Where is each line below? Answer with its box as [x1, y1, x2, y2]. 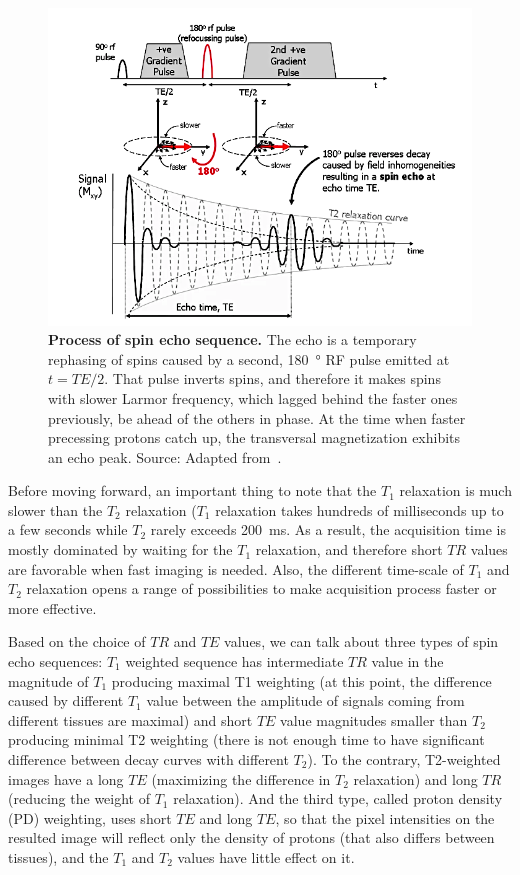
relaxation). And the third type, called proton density [173, 788, 503, 809]
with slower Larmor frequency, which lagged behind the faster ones [48, 387, 458, 408]
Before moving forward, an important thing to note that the [8, 480, 377, 501]
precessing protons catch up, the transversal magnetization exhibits [48, 427, 461, 448]
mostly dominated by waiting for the [8, 539, 233, 560]
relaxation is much [399, 480, 512, 501]
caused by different [8, 690, 124, 711]
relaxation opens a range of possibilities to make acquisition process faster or [26, 578, 497, 599]
